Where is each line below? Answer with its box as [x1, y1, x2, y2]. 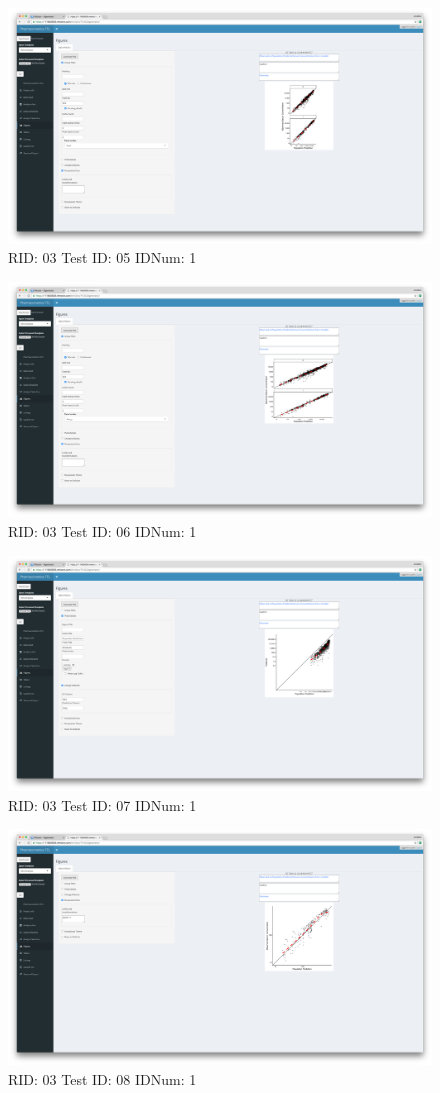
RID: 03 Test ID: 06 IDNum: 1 [8, 520, 197, 541]
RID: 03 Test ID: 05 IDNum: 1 [8, 247, 197, 268]
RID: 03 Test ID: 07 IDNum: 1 [8, 794, 197, 815]
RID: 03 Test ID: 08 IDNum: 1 [8, 1068, 197, 1089]
